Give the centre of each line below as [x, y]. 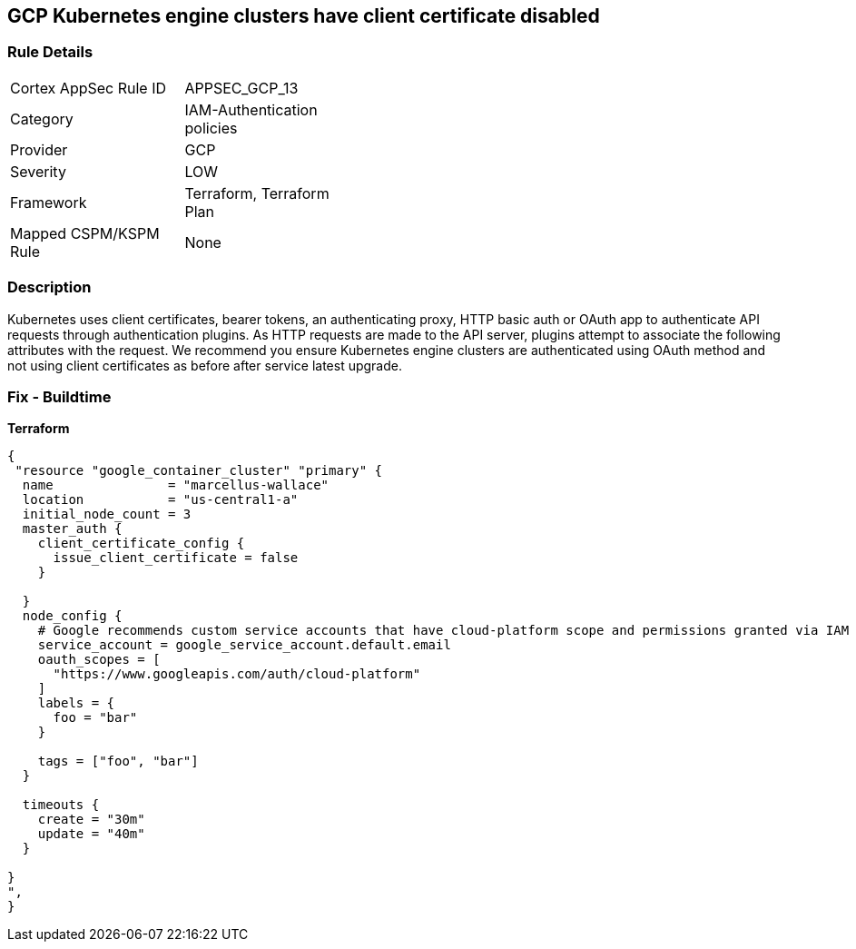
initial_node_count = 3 [107, 514]
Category [42, 119]
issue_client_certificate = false [176, 558]
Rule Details [50, 52]
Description [49, 287]
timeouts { [61, 805]
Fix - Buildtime [59, 396]
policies [211, 128]
